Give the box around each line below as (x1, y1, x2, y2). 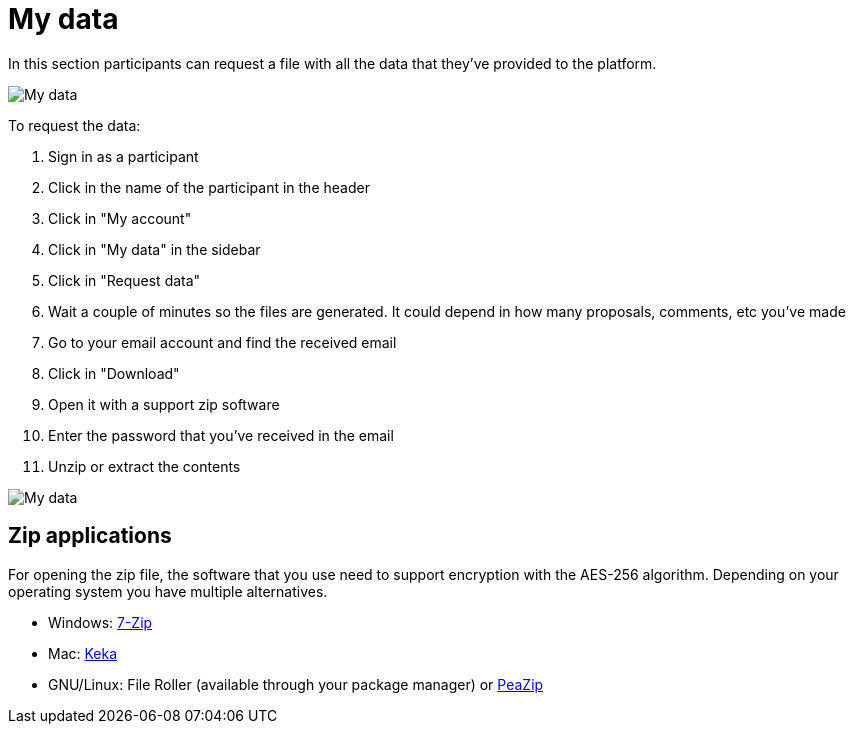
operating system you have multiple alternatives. (8, 582, 328, 600)
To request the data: (8, 116, 141, 134)
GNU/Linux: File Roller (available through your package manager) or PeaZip (48, 675, 544, 693)
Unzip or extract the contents (48, 457, 241, 475)
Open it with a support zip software (48, 395, 280, 413)
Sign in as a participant (48, 147, 199, 165)
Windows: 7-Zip (48, 613, 153, 631)
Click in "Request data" (48, 271, 201, 289)
